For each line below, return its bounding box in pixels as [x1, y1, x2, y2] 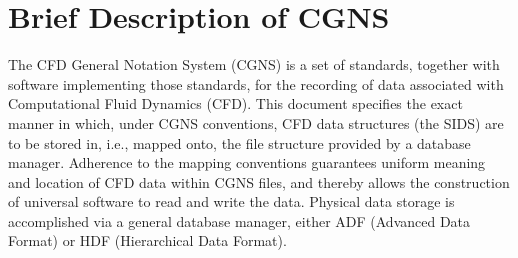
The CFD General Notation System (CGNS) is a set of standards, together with [8, 54, 500, 75]
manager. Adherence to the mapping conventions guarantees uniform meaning [8, 152, 486, 173]
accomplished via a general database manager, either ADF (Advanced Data [8, 210, 471, 231]
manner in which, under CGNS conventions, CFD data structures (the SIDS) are [8, 112, 504, 133]
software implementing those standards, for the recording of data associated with [8, 73, 504, 94]
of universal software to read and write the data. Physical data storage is [8, 191, 455, 212]
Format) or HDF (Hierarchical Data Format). [8, 230, 287, 251]
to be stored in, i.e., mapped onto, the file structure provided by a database [8, 132, 471, 153]
